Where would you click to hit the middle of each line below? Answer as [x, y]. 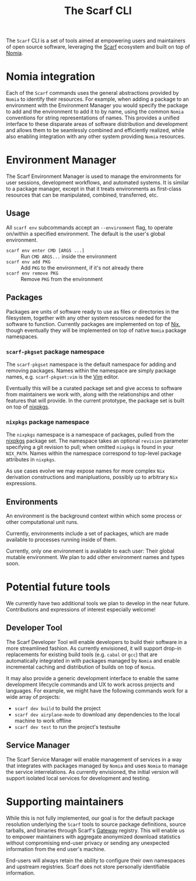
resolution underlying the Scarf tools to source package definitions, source [96, 824]
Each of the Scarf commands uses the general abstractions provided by [92, 93]
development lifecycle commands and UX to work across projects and [90, 684]
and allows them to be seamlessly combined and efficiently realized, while [95, 131]
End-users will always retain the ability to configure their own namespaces [96, 860]
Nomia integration [50, 77]
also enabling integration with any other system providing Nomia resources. [96, 136]
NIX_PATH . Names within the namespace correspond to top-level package [94, 453]
